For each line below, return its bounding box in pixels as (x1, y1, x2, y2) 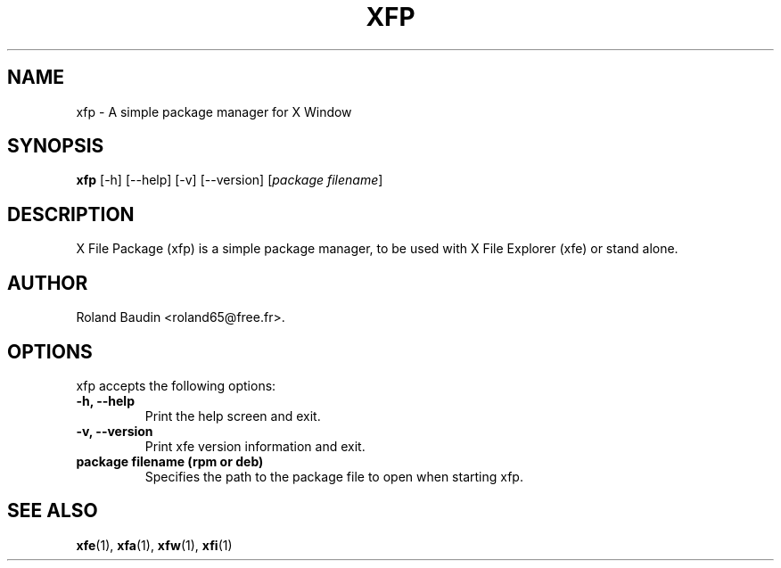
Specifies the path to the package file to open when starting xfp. (144, 468, 523, 484)
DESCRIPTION (7, 202, 135, 226)
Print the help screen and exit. (144, 407, 321, 424)
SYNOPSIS (7, 135, 104, 158)
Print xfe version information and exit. (144, 438, 366, 454)
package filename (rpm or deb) (76, 453, 264, 469)
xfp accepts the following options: (76, 377, 276, 393)
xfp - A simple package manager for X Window (76, 103, 352, 119)
